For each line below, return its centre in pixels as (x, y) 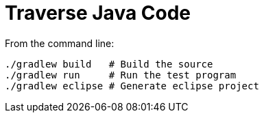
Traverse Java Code (98, 13)
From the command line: (60, 43)
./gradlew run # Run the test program (121, 75)
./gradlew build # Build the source (109, 64)
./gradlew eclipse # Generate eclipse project (132, 86)
